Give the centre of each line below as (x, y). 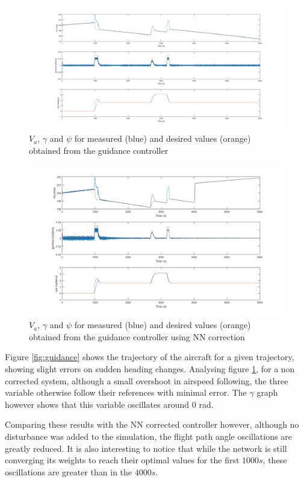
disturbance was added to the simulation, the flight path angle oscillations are (148, 436)
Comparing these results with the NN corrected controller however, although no (152, 424)
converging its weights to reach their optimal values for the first (122, 460)
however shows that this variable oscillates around (97, 404)
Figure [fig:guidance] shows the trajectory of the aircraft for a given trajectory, (150, 357)
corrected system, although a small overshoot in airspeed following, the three (147, 380)
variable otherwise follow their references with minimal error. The (126, 392)
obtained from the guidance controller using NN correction (137, 336)
